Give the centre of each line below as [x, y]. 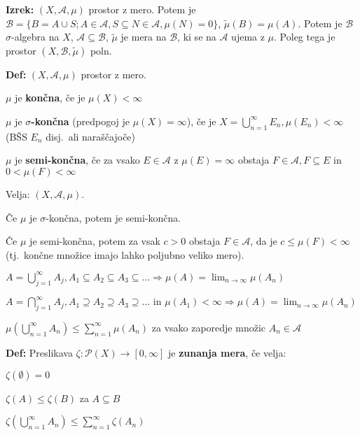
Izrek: [20, 9]
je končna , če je [50, 98]
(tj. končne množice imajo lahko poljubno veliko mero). [125, 254]
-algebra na [35, 37]
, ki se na [197, 37]
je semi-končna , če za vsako [77, 160]
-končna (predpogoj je [81, 121]
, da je [264, 241]
